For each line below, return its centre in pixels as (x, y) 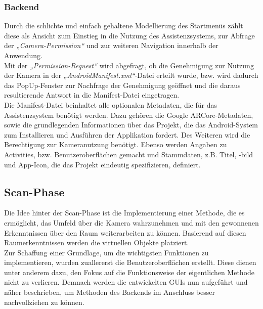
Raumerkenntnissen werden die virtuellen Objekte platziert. (97, 242)
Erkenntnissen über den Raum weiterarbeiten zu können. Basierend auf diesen (125, 232)
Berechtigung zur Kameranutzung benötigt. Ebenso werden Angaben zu (116, 144)
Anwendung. (23, 55)
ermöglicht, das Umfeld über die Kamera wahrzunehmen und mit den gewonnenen (131, 222)
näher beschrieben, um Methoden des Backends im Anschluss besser (110, 292)
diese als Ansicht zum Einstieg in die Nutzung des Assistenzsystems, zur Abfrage (129, 35)
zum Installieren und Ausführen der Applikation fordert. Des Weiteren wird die (127, 134)
